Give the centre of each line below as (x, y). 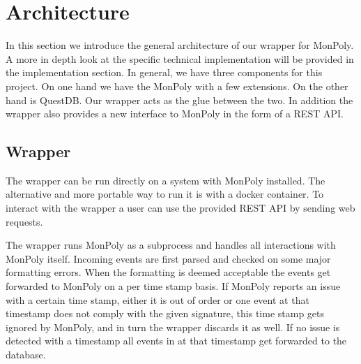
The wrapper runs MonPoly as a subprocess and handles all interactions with (171, 245)
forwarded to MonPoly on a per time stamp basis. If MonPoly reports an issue (173, 286)
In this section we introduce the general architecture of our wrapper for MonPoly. (180, 45)
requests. (24, 221)
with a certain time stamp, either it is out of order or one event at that (158, 299)
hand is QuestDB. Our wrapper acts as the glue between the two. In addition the (179, 100)
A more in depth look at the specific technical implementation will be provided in (180, 58)
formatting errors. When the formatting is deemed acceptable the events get (168, 272)
